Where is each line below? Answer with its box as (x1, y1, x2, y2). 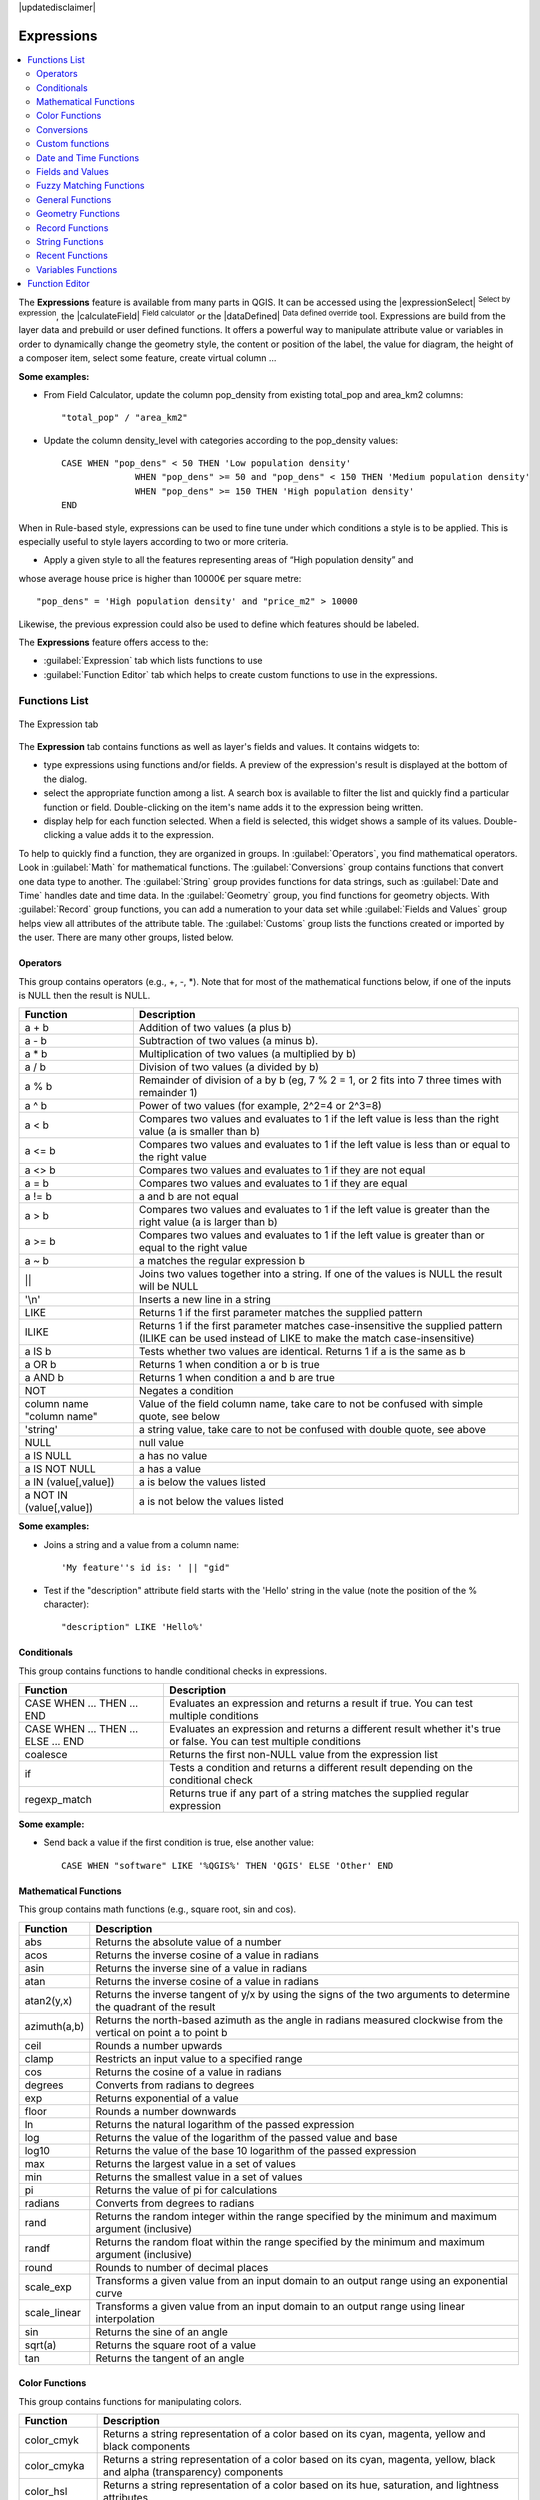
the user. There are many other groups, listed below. (18, 931, 234, 944)
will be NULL (138, 1280, 199, 1294)
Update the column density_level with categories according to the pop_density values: (43, 434, 399, 446)
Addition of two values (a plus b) (138, 1021, 292, 1035)
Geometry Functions (36, 208, 120, 220)
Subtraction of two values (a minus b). (138, 1034, 319, 1048)
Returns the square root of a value (95, 2338, 257, 2352)
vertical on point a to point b (95, 2025, 228, 2039)
